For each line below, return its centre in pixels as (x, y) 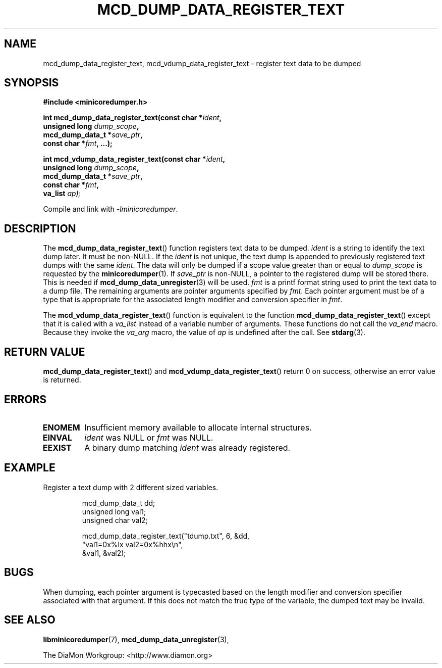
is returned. (62, 380)
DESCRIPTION (40, 228)
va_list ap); (62, 194)
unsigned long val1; (114, 511)
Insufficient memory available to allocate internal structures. (198, 427)
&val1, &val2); (104, 553)
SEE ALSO (30, 620)
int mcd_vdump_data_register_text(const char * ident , (134, 159)
